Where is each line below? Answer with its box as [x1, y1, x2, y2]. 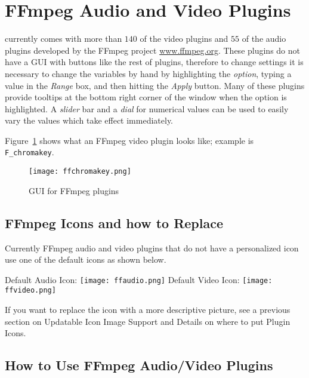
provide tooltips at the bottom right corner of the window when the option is [5, 91, 287, 103]
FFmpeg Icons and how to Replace [5, 213, 224, 232]
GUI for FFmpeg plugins [29, 184, 119, 196]
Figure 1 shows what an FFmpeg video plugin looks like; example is [5, 134, 254, 146]
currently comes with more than [5, 32, 122, 45]
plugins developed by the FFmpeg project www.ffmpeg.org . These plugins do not [5, 44, 300, 56]
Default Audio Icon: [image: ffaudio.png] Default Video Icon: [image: [5, 273, 273, 285]
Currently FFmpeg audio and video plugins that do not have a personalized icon [5, 241, 299, 254]
